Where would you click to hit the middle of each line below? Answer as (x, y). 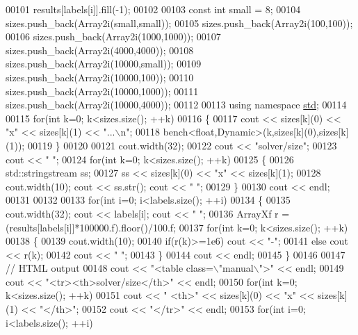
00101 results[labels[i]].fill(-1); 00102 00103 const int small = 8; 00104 (153, 9)
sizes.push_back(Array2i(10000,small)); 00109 (104, 64)
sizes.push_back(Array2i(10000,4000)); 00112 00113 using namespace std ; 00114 (176, 105)
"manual (236, 268)
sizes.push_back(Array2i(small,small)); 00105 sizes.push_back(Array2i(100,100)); (179, 23)
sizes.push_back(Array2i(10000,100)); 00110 (100, 77)
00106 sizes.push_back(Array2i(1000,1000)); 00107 (113, 36)
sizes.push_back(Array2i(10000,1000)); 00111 (102, 91)
